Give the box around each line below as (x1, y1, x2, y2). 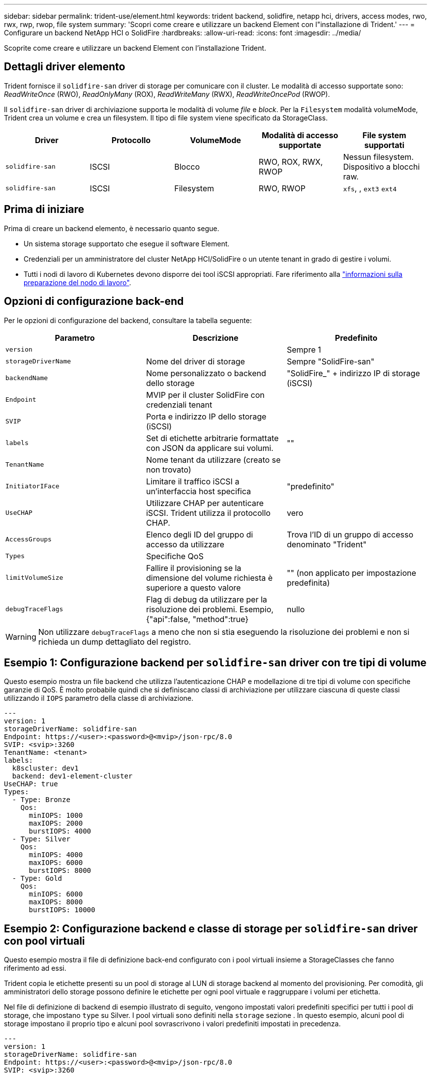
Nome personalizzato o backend (146, 368, 266, 378)
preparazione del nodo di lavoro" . (24, 278, 131, 287)
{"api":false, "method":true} (146, 614, 249, 624)
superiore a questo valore (146, 582, 241, 593)
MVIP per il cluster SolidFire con (146, 389, 265, 400)
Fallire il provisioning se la (146, 563, 242, 573)
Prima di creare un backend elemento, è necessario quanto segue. (4, 224, 219, 233)
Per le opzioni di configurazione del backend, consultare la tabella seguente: (4, 316, 252, 325)
